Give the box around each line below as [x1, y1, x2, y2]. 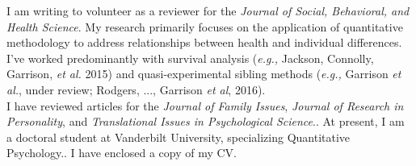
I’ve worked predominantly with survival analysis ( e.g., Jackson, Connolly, [6, 49, 374, 66]
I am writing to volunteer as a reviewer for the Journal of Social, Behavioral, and [6, 2, 410, 19]
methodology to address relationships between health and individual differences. [6, 34, 402, 51]
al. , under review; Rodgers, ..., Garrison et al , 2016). [6, 81, 266, 98]
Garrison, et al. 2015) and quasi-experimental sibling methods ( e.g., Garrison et [6, 65, 401, 82]
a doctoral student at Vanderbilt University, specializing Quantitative [6, 128, 351, 145]
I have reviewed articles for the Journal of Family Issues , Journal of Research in [6, 97, 404, 114]
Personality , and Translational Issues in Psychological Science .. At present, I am [6, 113, 405, 130]
